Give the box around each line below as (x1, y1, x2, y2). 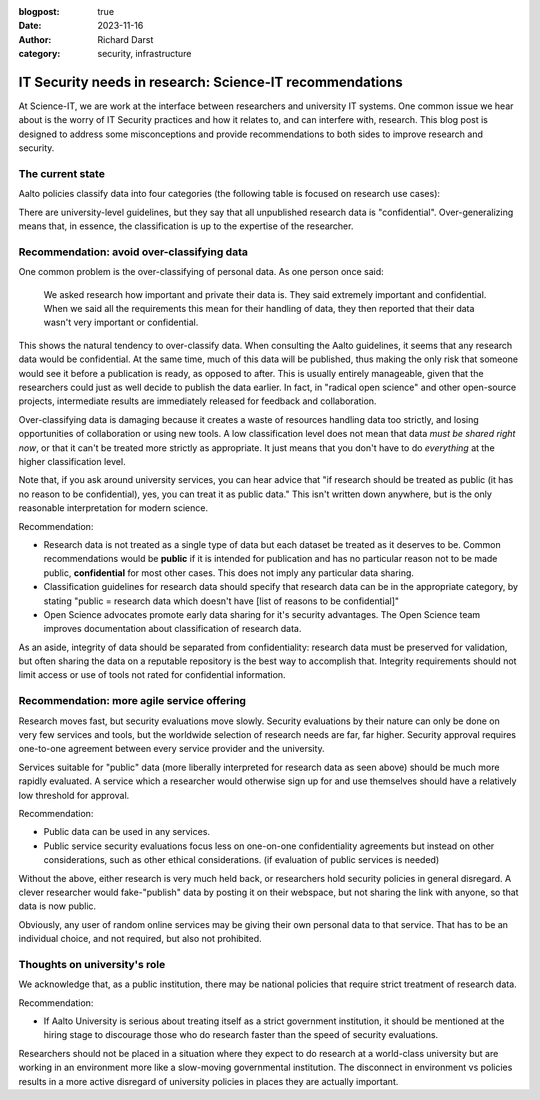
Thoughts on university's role (18, 957, 166, 971)
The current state (18, 167, 105, 181)
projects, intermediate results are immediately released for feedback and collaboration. (18, 395, 377, 407)
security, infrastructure (97, 48, 192, 60)
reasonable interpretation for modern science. (18, 502, 209, 514)
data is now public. (18, 900, 97, 912)
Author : (18, 33, 52, 45)
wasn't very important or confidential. (43, 316, 199, 329)
